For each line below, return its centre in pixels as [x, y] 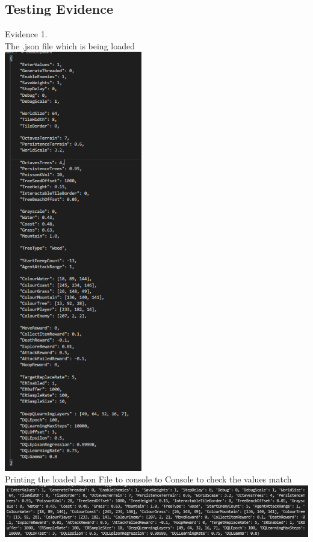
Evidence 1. [26, 34]
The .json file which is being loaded [70, 45]
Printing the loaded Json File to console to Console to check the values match [148, 479]
